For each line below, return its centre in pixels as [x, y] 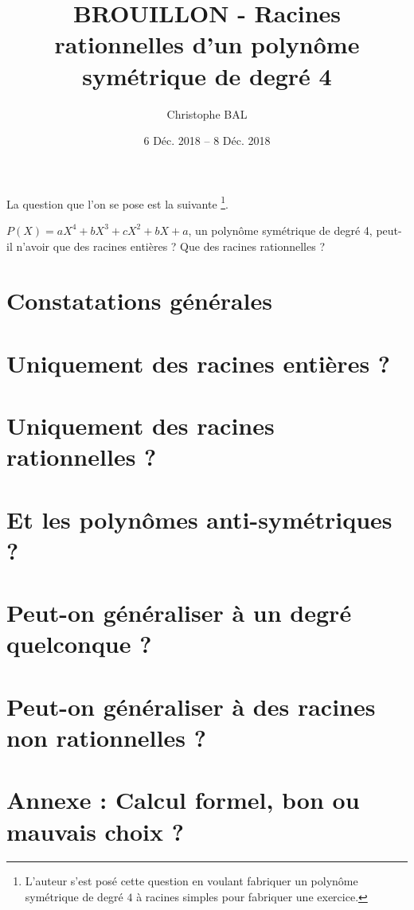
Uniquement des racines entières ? [199, 363]
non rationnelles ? [106, 737]
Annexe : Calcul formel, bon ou [183, 800]
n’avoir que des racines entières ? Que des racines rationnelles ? [170, 246]
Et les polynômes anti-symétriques [199, 519]
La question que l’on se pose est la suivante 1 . [118, 202]
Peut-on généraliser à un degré [179, 613]
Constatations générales [140, 301]
